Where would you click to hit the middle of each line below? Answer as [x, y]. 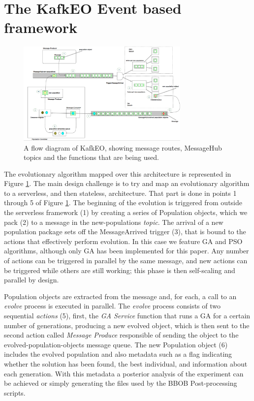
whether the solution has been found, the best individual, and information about [126, 363]
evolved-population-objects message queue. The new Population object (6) [116, 344]
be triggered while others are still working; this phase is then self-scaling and [120, 270]
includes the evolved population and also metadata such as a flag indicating [118, 354]
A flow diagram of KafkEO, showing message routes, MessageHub [123, 147]
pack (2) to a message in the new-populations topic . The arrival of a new [114, 222]
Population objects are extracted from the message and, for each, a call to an [120, 296]
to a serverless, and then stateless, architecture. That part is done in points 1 [120, 193]
